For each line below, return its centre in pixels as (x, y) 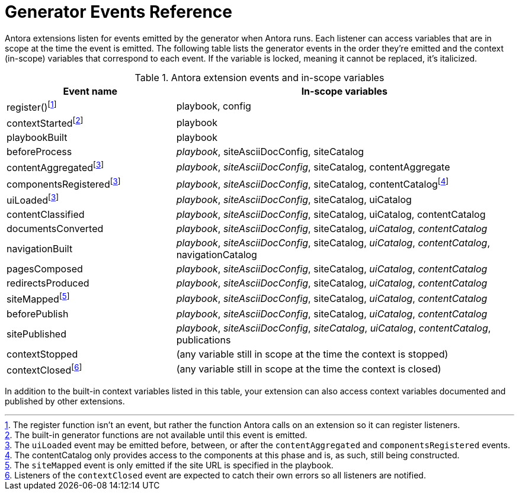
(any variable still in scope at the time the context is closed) (309, 369)
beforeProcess (39, 152)
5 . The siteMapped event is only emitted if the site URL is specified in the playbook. (169, 465)
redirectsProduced (48, 283)
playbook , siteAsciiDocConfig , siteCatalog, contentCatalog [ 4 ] (313, 183)
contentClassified (46, 215)
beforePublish (38, 314)
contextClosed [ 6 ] (44, 369)
